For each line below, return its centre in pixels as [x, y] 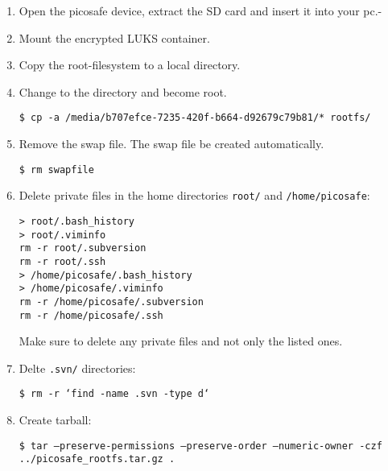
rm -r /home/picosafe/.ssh [91, 315]
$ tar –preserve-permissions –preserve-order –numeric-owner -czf [200, 446]
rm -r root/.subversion [83, 248]
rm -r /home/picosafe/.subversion [111, 302]
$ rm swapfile [56, 169]
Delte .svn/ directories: [77, 368]
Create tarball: [55, 420]
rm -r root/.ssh [62, 261]
